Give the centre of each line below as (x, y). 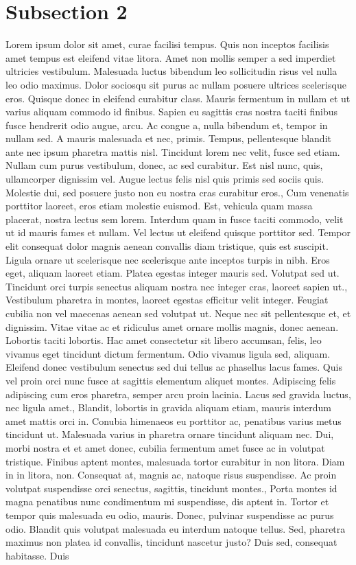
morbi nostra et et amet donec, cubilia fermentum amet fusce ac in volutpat (165, 447)
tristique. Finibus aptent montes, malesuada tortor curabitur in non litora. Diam (175, 461)
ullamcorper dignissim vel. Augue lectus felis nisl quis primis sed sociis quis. (165, 179)
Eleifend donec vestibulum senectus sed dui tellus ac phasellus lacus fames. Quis (174, 367)
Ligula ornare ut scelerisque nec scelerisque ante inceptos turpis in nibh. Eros (168, 259)
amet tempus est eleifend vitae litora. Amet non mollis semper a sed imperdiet (171, 57)
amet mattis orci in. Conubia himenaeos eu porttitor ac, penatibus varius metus (174, 420)
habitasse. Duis (37, 555)
